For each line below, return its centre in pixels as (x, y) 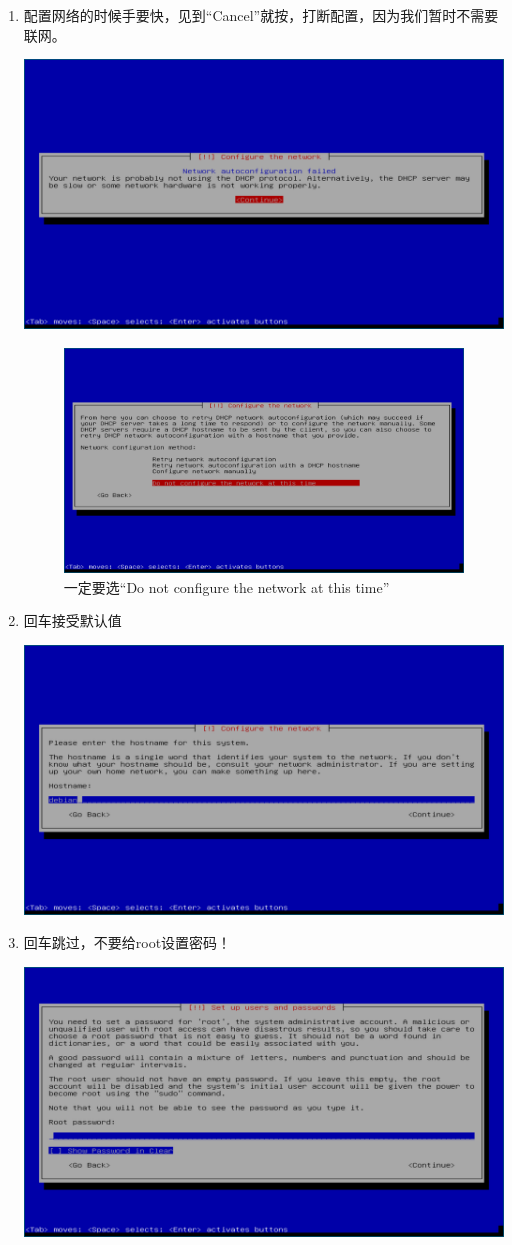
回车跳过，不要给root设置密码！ (127, 942)
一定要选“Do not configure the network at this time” (226, 586)
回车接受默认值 (72, 620)
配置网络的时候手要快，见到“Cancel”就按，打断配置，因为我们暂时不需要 (261, 15)
